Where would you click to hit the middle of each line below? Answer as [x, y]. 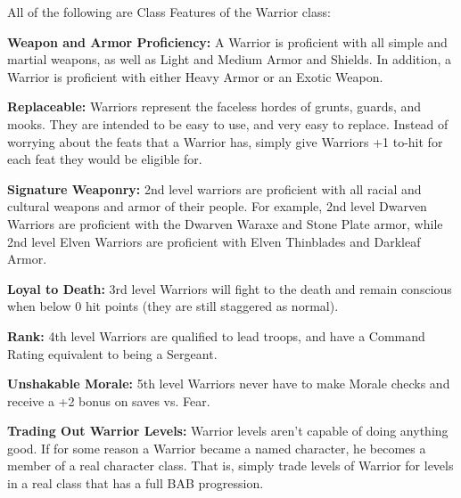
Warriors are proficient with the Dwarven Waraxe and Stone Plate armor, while [225, 223]
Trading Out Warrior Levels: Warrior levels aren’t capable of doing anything [228, 431]
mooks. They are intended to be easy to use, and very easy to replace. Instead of [228, 123]
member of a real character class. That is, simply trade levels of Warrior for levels [230, 465]
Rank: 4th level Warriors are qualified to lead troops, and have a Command [216, 335]
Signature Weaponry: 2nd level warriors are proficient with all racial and [214, 188]
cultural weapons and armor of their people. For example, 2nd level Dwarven [217, 206]
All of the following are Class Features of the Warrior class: [169, 12]
